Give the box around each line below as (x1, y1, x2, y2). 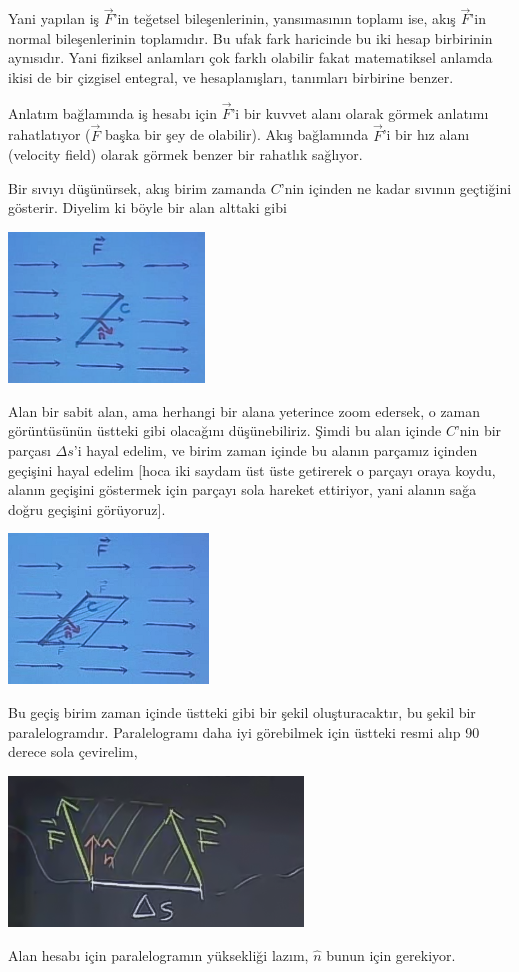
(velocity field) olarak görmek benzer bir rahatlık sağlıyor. (8, 144, 363, 165)
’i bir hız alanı (382, 124, 470, 145)
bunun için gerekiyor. (326, 944, 456, 965)
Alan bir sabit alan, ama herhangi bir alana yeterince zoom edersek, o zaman (8, 400, 481, 421)
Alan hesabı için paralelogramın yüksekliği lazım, (8, 944, 309, 965)
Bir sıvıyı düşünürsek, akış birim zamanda (8, 177, 267, 198)
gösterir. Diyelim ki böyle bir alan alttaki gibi (8, 197, 287, 218)
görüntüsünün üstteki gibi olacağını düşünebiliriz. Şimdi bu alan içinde (8, 420, 442, 441)
